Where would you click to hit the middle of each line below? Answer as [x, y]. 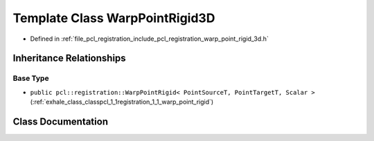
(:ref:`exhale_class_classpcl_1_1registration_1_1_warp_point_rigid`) [122, 102]
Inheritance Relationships [69, 58]
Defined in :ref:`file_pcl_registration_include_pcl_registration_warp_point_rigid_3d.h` [150, 39]
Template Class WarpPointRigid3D [114, 18]
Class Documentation [61, 121]
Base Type [31, 78]
